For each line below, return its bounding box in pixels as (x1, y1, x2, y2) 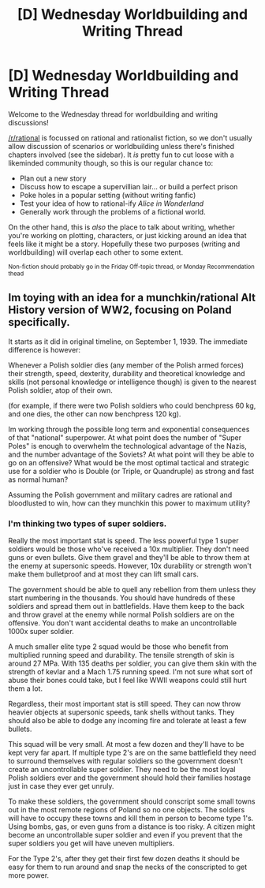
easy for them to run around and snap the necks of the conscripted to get (8, 862, 248, 872)
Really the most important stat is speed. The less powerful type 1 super (8, 536, 239, 546)
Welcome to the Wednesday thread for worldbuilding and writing (8, 109, 218, 119)
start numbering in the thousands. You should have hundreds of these (8, 593, 236, 603)
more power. (8, 871, 50, 880)
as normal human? (8, 475, 69, 484)
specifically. (8, 315, 70, 329)
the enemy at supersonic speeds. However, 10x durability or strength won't (8, 562, 252, 571)
